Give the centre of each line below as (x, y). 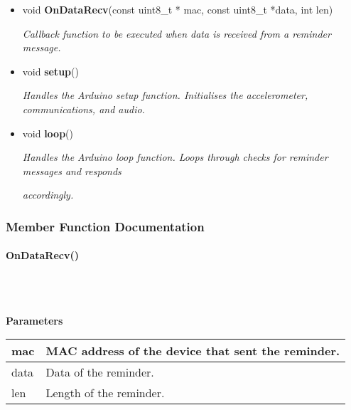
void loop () (48, 133)
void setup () (50, 71)
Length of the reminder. (105, 393)
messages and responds (72, 170)
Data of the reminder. (100, 372)
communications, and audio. (83, 109)
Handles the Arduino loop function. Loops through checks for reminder (175, 157)
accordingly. (48, 195)
